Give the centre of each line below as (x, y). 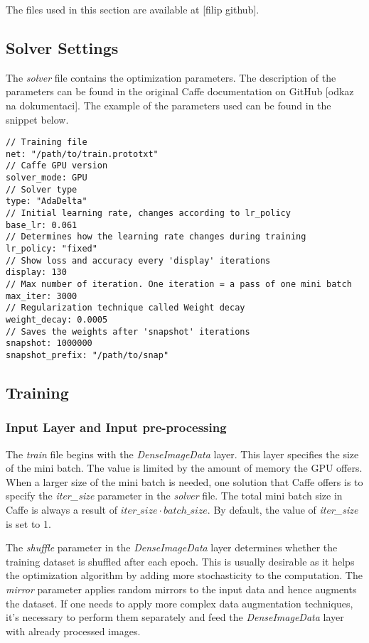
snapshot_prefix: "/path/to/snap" (87, 355)
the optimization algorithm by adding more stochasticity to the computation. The (184, 575)
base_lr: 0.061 (42, 225)
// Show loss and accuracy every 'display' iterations (138, 260)
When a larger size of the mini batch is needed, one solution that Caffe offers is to (184, 481)
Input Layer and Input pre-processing (116, 427)
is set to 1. (28, 523)
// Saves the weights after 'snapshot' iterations (128, 331)
